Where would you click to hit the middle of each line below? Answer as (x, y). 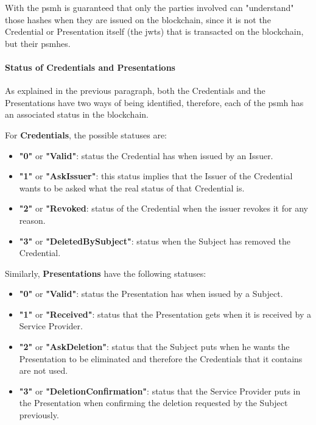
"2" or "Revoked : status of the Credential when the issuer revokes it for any (163, 208)
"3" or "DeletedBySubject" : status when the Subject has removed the (155, 241)
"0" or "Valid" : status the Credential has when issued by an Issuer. (146, 155)
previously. (39, 415)
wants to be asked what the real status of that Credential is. (132, 187)
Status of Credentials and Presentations (90, 67)
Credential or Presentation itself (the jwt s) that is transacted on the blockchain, (154, 31)
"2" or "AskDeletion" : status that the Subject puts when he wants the (154, 347)
